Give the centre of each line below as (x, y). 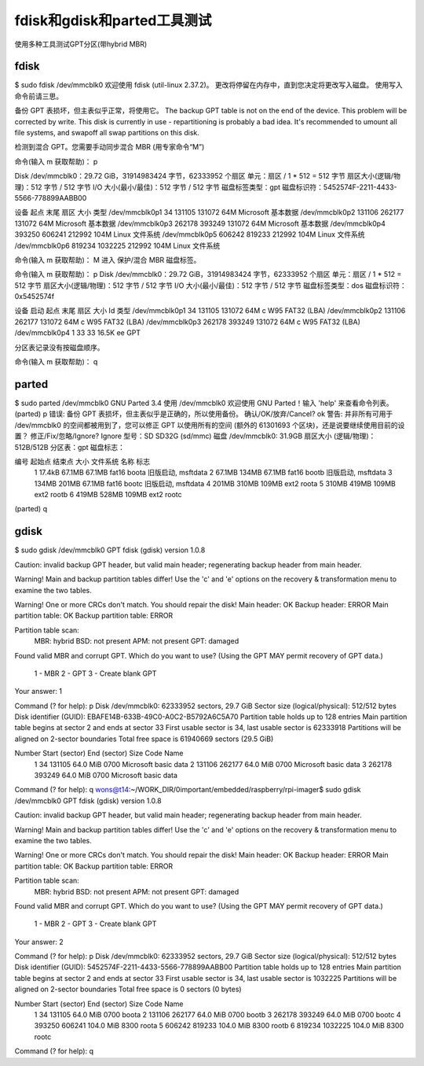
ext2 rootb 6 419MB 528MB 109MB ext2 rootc (108, 495)
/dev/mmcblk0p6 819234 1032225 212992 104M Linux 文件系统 (117, 245)
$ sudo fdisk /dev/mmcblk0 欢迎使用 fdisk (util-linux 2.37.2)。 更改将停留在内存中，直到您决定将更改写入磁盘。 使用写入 (209, 85)
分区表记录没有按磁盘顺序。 (59, 347)
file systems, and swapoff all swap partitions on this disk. (107, 133)
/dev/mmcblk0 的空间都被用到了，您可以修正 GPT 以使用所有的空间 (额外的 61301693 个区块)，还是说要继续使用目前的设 (210, 425)
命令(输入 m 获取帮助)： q (56, 362)
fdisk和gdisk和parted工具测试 (113, 20)
